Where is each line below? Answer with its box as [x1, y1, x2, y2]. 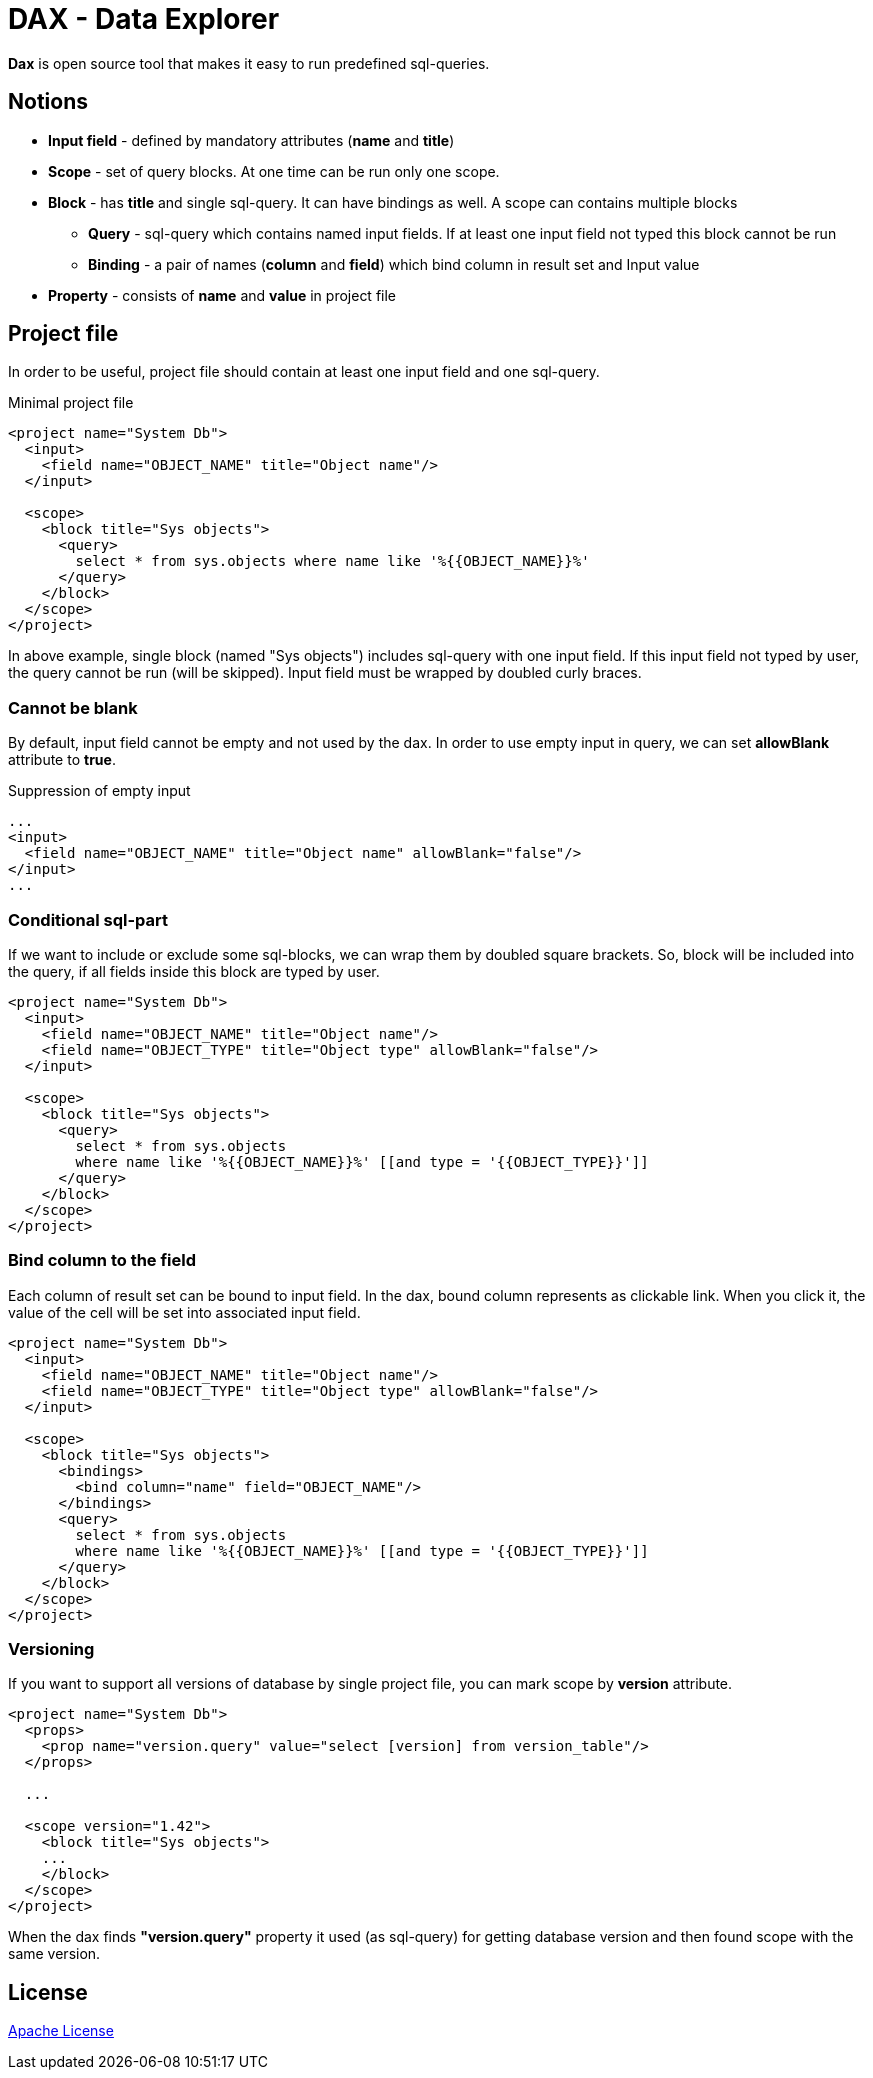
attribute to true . [8, 751, 116, 769]
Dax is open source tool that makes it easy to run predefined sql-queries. [8, 54, 490, 72]
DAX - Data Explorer [8, 2, 280, 36]
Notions [8, 89, 88, 115]
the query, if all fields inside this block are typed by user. [8, 962, 380, 980]
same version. [8, 1945, 101, 1963]
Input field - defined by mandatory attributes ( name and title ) [48, 131, 455, 149]
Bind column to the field [8, 1250, 197, 1271]
